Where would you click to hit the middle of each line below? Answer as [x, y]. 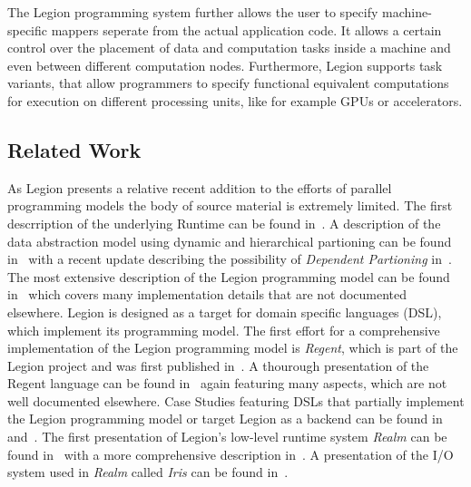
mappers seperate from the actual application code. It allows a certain [246, 29]
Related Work [74, 149]
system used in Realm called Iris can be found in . [148, 472]
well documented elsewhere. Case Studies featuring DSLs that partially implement [236, 400]
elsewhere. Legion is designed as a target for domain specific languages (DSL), [225, 312]
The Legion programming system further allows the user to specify [193, 12]
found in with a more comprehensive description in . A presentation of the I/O [231, 454]
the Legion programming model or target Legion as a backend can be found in [225, 419]
